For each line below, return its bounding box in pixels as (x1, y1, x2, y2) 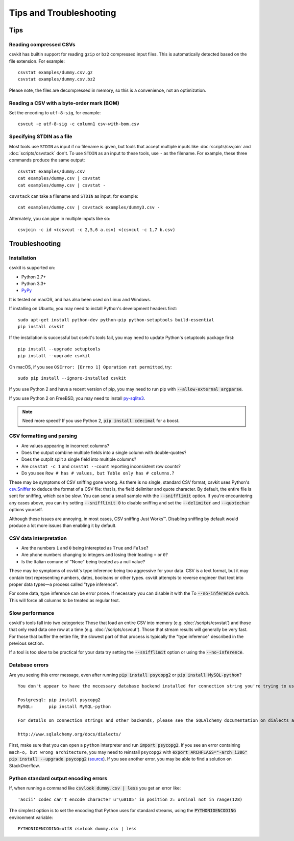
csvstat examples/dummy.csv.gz (18, 70, 93, 76)
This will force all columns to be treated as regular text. (9, 597, 120, 603)
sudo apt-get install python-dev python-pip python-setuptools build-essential (18, 317, 214, 322)
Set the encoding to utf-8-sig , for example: (9, 110, 101, 116)
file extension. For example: (9, 58, 65, 64)
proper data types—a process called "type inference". (9, 581, 119, 587)
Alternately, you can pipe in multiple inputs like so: (9, 215, 110, 221)
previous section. (9, 640, 44, 646)
